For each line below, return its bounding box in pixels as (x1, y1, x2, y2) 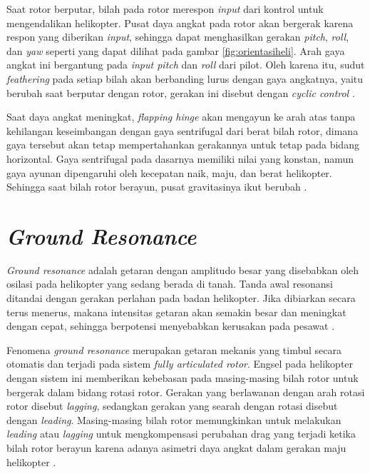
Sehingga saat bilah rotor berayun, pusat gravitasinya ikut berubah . (6, 179, 307, 194)
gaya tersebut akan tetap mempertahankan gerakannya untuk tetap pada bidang (6, 137, 359, 152)
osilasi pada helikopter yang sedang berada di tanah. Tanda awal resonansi (6, 276, 333, 291)
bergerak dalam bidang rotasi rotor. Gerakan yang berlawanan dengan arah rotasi (6, 384, 365, 399)
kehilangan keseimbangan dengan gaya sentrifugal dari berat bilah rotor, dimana (6, 123, 359, 138)
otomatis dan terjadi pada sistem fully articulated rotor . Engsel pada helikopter (6, 356, 354, 371)
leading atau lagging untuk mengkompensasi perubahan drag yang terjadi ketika (6, 426, 356, 441)
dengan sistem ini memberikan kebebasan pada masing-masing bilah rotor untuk (6, 370, 359, 385)
